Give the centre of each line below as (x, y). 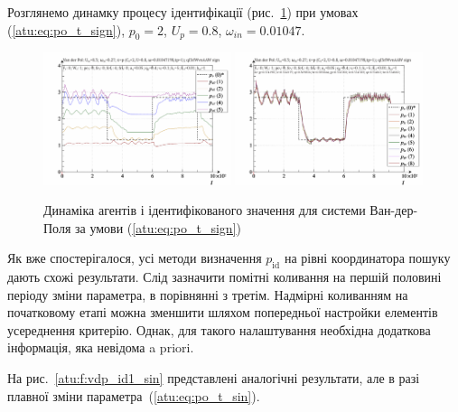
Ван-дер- (394, 210)
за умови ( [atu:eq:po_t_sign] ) (158, 227)
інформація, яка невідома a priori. (101, 347)
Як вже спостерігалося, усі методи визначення (135, 258)
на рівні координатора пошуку (367, 258)
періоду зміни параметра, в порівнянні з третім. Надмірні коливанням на (208, 294)
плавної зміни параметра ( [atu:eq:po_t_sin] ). (134, 395)
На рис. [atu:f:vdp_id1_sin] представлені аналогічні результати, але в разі (214, 378)
